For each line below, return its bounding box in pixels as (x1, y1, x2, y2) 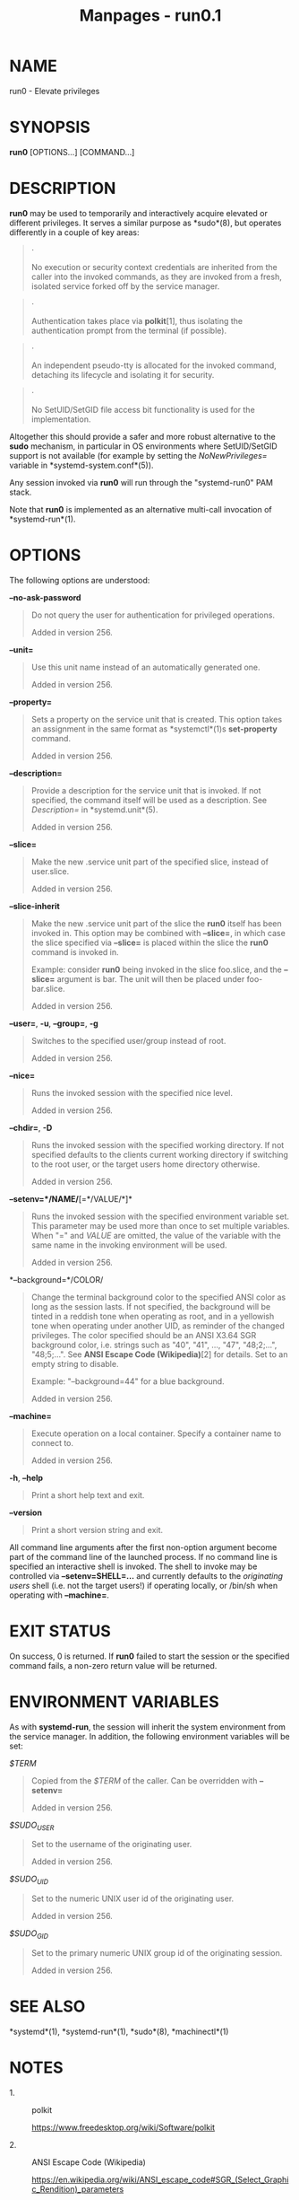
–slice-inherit (9, 900, 60, 911)
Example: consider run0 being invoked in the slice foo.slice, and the (30, 964, 282, 975)
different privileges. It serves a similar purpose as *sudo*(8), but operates (9, 217, 282, 228)
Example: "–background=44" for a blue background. (30, 1375, 226, 1387)
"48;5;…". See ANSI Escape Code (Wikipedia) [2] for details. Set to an (30, 1348, 288, 1360)
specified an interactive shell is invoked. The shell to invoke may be (9, 1561, 258, 1572)
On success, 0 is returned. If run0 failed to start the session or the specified (9, 1651, 290, 1661)
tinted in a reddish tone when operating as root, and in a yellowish (30, 1310, 275, 1321)
